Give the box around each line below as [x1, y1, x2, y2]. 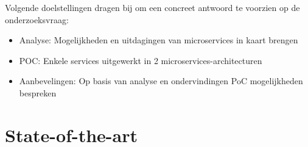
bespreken [19, 86, 57, 99]
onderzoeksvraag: [5, 13, 69, 26]
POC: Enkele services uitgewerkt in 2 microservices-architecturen [19, 54, 262, 66]
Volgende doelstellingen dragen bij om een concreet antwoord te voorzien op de [5, 1, 300, 13]
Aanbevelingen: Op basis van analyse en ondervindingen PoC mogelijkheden [19, 74, 303, 87]
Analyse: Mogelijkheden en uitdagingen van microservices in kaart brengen [19, 34, 298, 46]
